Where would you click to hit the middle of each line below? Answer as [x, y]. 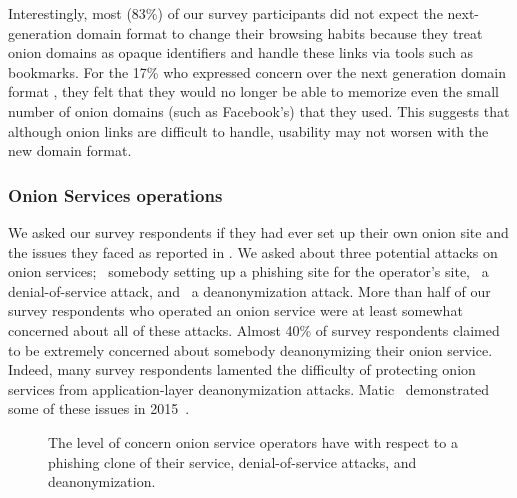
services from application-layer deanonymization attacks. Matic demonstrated [249, 388]
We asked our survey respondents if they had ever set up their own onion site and [258, 231]
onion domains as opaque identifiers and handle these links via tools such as [240, 52]
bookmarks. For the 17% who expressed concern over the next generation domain [257, 71]
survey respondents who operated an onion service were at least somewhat [235, 310]
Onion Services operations [115, 194]
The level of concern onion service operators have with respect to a [253, 441]
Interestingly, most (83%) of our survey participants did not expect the [225, 13]
